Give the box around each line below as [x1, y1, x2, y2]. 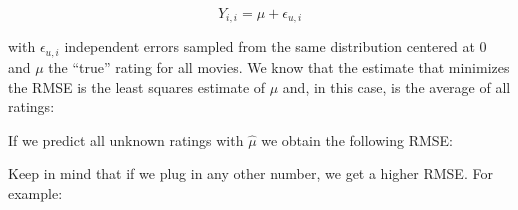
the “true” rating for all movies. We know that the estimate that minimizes [48, 56, 510, 77]
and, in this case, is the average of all [282, 76, 511, 97]
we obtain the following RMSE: [261, 129, 453, 150]
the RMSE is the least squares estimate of [8, 76, 266, 97]
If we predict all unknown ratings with [8, 129, 244, 150]
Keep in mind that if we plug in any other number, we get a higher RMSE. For [8, 163, 493, 184]
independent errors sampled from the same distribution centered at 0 [64, 36, 487, 57]
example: [8, 182, 63, 203]
